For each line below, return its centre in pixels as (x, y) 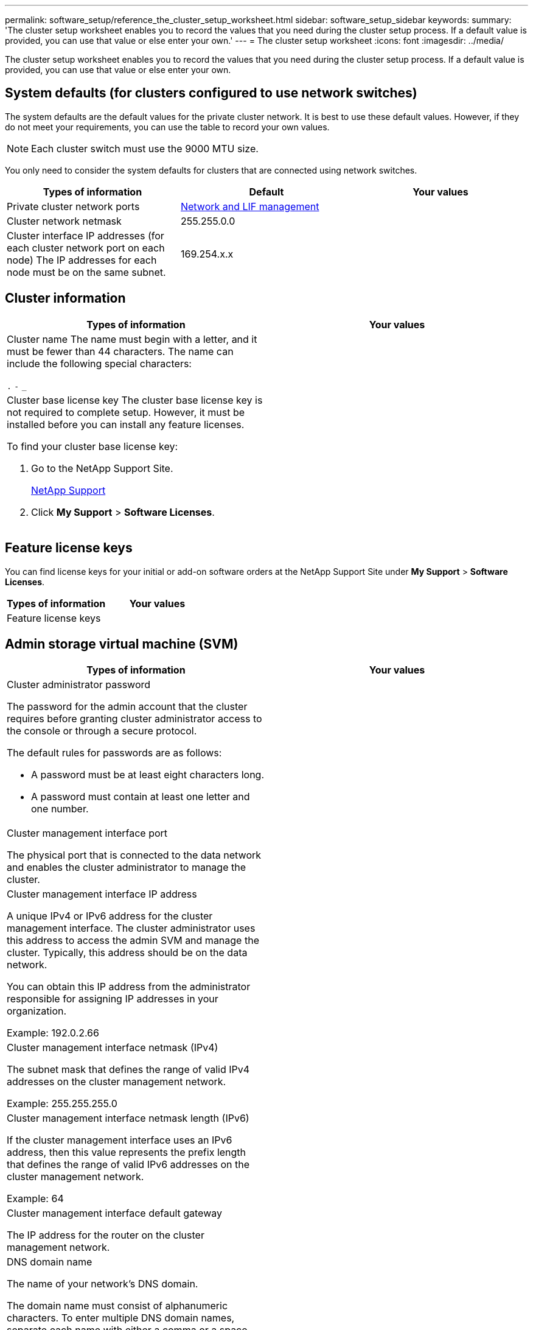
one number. (60, 809)
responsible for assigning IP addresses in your (113, 999)
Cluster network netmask (64, 221)
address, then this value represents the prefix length (127, 1152)
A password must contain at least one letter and (141, 797)
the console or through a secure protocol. (102, 731)
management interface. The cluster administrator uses (131, 928)
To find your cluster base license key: (92, 446)
